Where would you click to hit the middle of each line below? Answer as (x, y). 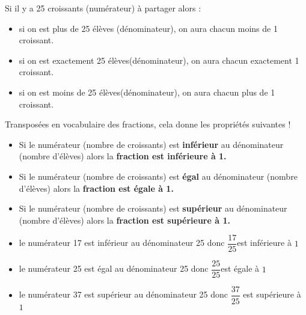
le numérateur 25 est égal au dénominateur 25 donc (114, 268)
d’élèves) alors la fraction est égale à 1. (96, 188)
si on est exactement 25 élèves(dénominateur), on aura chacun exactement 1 (159, 60)
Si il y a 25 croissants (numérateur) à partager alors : (103, 8)
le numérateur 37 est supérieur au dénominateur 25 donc (124, 294)
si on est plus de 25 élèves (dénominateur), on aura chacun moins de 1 (148, 28)
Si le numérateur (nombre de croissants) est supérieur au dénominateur (153, 208)
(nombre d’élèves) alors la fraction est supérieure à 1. (124, 220)
